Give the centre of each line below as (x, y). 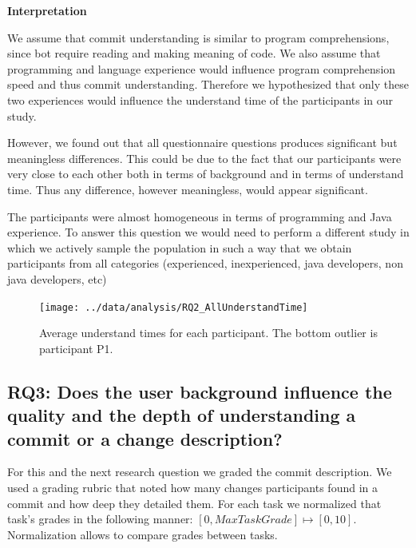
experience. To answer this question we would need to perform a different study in (208, 232)
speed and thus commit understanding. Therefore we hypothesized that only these (208, 84)
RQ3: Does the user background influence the (200, 391)
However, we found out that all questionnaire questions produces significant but (202, 143)
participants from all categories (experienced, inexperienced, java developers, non (205, 263)
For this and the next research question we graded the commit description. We (200, 472)
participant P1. (76, 348)
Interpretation (47, 10)
